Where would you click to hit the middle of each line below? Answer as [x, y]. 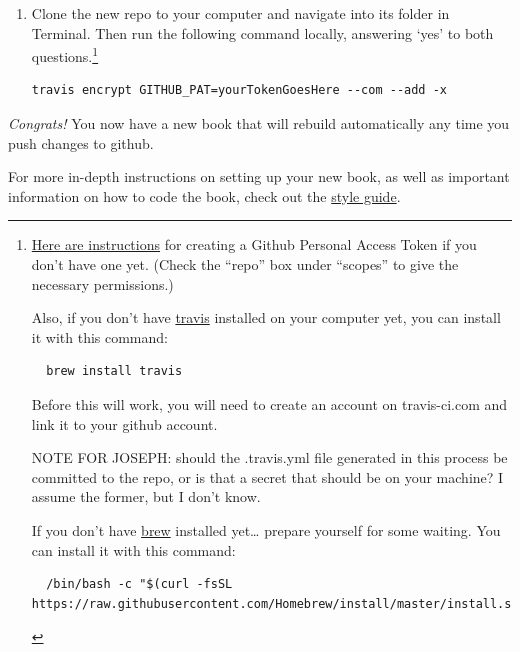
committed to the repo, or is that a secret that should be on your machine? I [267, 476]
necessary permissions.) [102, 283]
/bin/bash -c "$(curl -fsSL [139, 584]
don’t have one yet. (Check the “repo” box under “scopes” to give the [245, 264]
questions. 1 [65, 54]
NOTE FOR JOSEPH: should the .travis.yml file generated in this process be [269, 457]
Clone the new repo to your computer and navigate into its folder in [240, 13]
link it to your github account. [124, 423]
